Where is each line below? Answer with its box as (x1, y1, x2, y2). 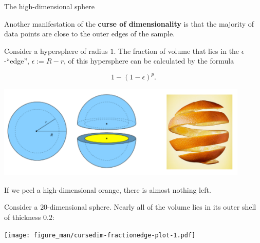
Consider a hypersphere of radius (4, 45, 108, 56)
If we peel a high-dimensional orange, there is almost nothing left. (4, 184, 211, 195)
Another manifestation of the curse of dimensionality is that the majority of (4, 18, 254, 29)
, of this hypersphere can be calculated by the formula (63, 55, 234, 66)
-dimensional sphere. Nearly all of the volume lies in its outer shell (47, 201, 256, 212)
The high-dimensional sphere (4, 1, 95, 11)
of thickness (4, 212, 41, 222)
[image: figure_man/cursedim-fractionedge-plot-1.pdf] (4, 231, 196, 239)
